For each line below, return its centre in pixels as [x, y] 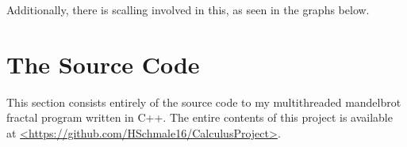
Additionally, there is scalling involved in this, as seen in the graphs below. [188, 9]
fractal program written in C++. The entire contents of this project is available [200, 117]
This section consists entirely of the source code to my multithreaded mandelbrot [204, 102]
